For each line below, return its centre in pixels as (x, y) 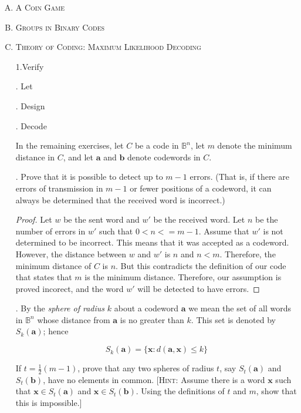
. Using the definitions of (180, 391)
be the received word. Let (199, 219)
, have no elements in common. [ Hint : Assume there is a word (154, 379)
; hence (56, 331)
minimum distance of (53, 265)
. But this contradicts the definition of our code (201, 265)
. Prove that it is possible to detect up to (89, 177)
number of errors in (50, 231)
